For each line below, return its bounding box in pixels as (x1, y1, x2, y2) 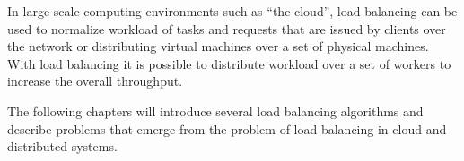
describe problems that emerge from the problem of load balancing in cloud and (7, 119, 447, 138)
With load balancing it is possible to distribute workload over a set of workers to (7, 54, 451, 72)
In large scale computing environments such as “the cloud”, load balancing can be (7, 2, 458, 20)
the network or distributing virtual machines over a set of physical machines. (7, 37, 429, 55)
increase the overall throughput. (7, 72, 183, 90)
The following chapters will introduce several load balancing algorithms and (7, 101, 424, 120)
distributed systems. (7, 137, 118, 156)
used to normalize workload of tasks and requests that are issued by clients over (7, 19, 446, 38)
